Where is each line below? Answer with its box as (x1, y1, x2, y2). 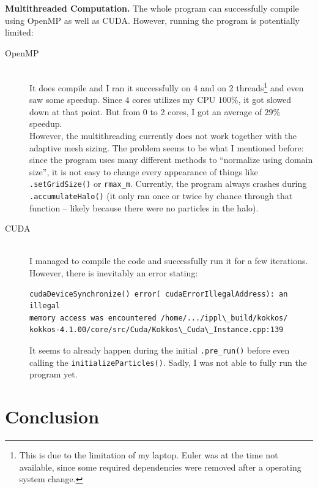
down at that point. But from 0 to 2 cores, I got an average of (29, 105, 262, 118)
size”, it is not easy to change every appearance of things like (29, 165, 258, 178)
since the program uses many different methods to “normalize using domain (29, 153, 313, 166)
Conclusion (5, 404, 100, 429)
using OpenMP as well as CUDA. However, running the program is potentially (5, 13, 300, 26)
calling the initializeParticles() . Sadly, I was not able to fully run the (29, 355, 307, 368)
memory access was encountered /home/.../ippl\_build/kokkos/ (29, 313, 288, 322)
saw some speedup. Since (29, 93, 122, 106)
